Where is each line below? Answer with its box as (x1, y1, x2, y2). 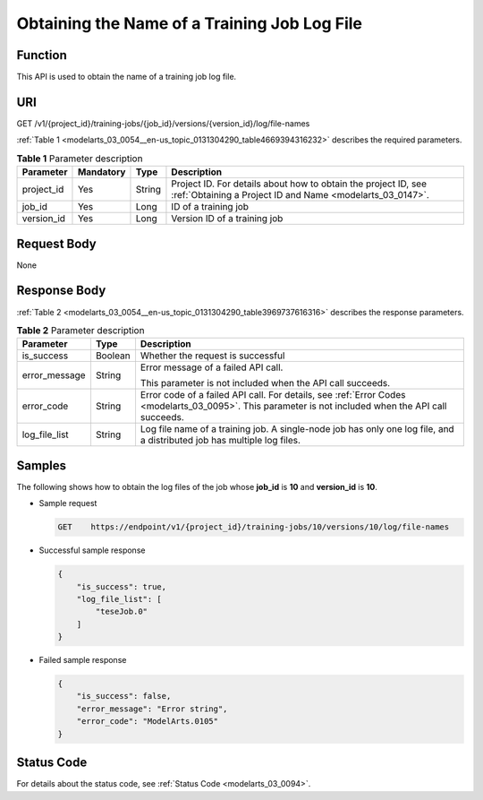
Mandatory (77, 166, 126, 178)
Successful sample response (38, 545, 146, 555)
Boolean (95, 349, 131, 362)
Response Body (16, 283, 106, 298)
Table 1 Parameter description (16, 152, 143, 165)
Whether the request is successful (140, 349, 285, 362)
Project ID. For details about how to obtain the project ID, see (171, 177, 428, 190)
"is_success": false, (76, 691, 172, 701)
